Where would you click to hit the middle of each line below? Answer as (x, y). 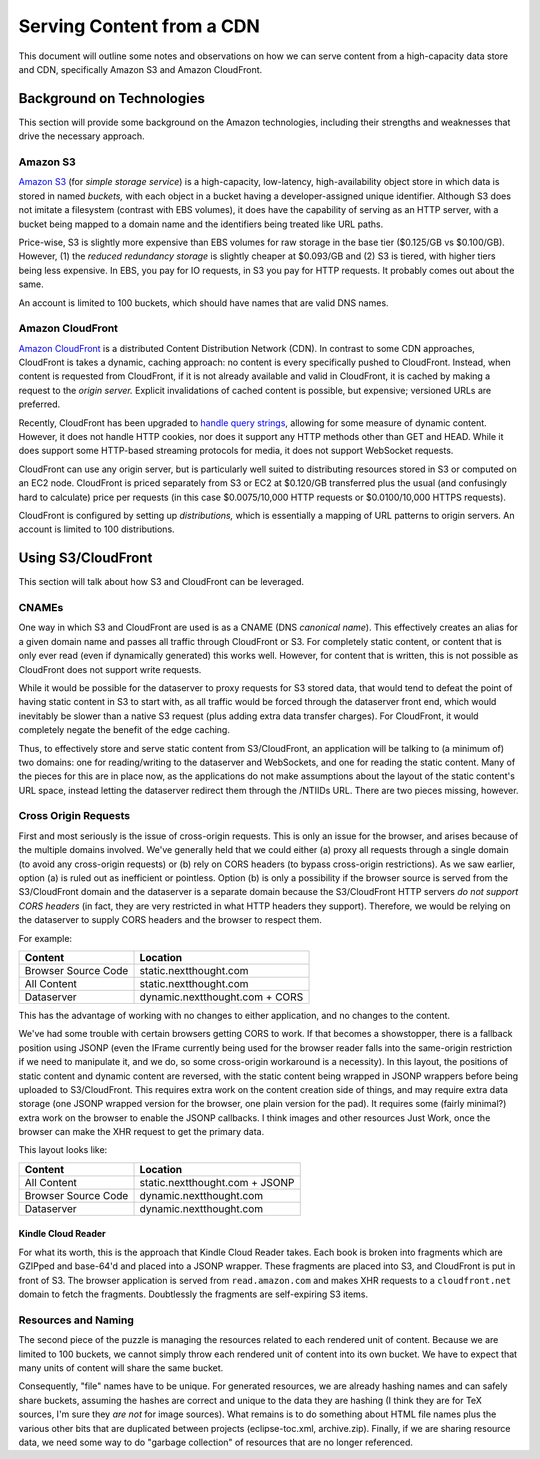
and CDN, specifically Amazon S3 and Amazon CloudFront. (140, 69)
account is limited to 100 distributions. (96, 529)
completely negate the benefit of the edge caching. (124, 730)
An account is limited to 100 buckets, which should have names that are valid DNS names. (203, 302)
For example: (45, 938)
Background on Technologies (111, 98)
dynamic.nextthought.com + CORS (221, 997)
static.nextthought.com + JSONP (217, 1182)
